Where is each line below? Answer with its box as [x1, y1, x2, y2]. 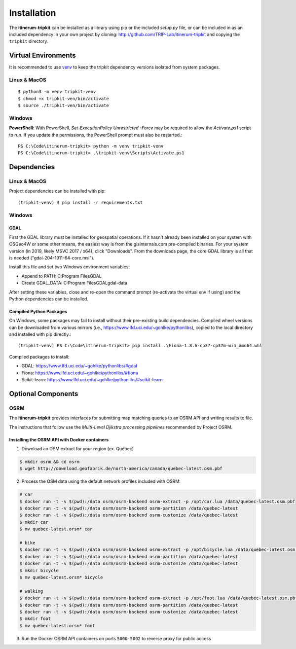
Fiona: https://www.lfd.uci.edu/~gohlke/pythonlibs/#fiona [21, 370, 138, 376]
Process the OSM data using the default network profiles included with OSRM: [21, 478, 181, 484]
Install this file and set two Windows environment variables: [9, 264, 130, 270]
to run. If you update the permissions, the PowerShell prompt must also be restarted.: [9, 132, 183, 138]
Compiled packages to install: [9, 354, 70, 360]
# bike [19, 540, 36, 546]
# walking [19, 588, 43, 594]
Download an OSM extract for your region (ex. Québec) [21, 445, 134, 451]
